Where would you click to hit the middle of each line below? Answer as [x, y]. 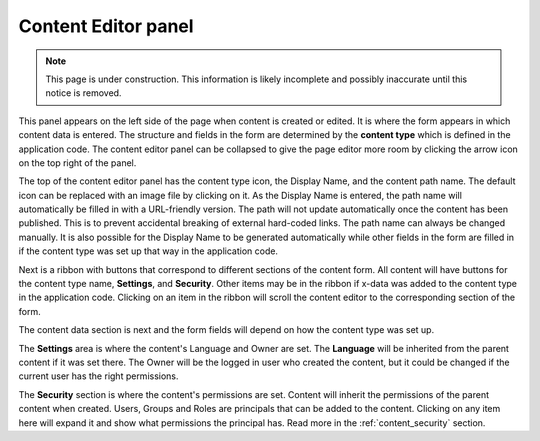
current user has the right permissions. [98, 376]
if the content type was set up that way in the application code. [148, 251]
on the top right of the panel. [77, 162]
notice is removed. [83, 93]
